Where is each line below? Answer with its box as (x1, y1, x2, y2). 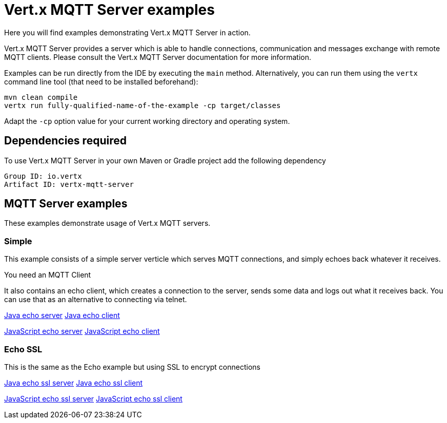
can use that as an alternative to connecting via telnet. (4, 295, 187, 304)
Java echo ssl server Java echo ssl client (4, 378, 143, 387)
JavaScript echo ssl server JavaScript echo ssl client (4, 394, 182, 403)
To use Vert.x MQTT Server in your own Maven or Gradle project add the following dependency (4, 156, 326, 165)
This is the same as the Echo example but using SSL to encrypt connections (4, 362, 260, 371)
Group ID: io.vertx (4, 172, 82, 180)
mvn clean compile (4, 93, 78, 101)
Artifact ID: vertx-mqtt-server (4, 180, 134, 188)
